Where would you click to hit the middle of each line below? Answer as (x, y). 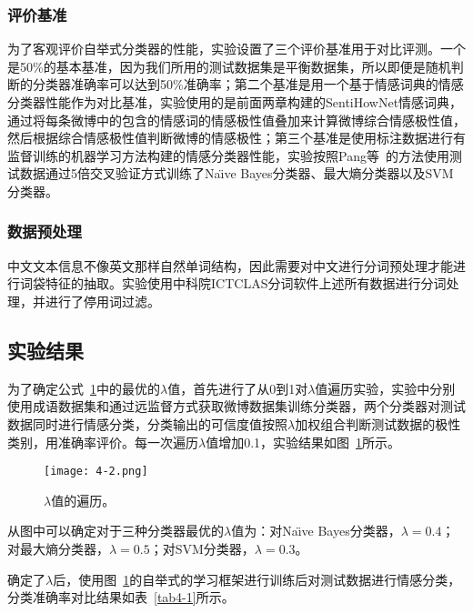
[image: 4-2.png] (96, 472)
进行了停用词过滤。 (102, 301)
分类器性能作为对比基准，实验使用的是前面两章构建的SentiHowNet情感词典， (235, 102)
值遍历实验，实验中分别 (385, 388)
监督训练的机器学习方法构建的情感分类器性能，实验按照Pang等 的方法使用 (228, 155)
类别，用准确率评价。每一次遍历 (103, 442)
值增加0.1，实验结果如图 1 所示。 (303, 442)
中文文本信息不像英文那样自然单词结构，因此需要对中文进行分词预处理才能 (230, 265)
